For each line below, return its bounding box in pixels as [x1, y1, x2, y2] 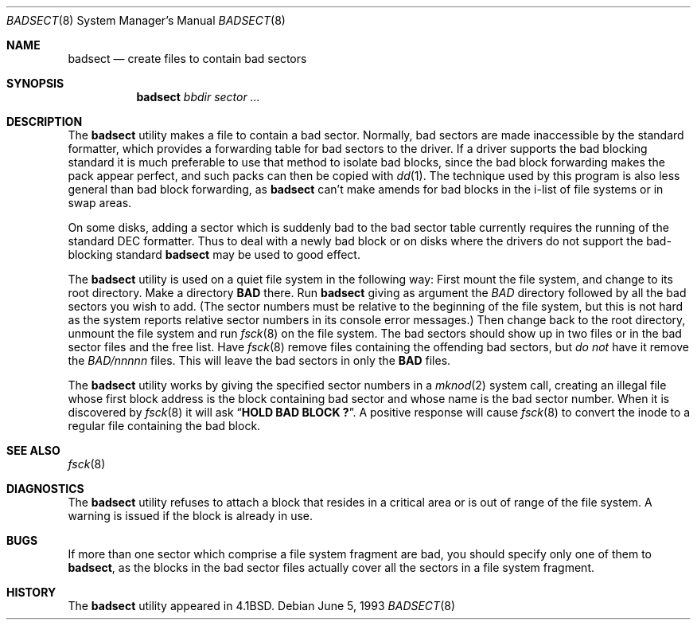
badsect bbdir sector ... [136, 90, 260, 104]
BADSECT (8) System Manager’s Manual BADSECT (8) [6, 14, 286, 27]
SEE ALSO [6, 444, 60, 457]
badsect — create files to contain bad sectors [68, 52, 307, 65]
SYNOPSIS [6, 76, 64, 90]
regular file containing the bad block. [68, 419, 261, 432]
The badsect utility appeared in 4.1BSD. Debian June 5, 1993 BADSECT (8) [68, 599, 456, 612]
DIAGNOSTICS [6, 482, 84, 495]
